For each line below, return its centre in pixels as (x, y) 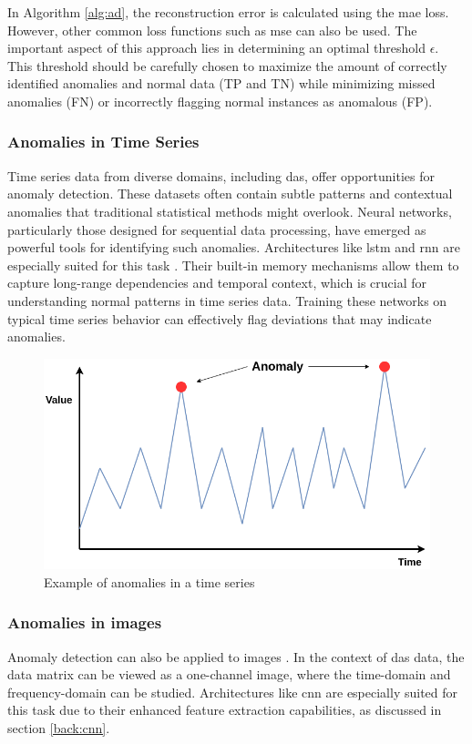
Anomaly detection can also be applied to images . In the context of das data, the (236, 656)
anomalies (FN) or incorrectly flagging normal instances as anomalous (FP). (220, 101)
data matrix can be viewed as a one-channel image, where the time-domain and (229, 674)
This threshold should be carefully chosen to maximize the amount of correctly (227, 65)
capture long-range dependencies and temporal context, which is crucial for (217, 283)
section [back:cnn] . (59, 728)
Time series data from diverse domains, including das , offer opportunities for (221, 175)
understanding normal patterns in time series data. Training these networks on (227, 300)
